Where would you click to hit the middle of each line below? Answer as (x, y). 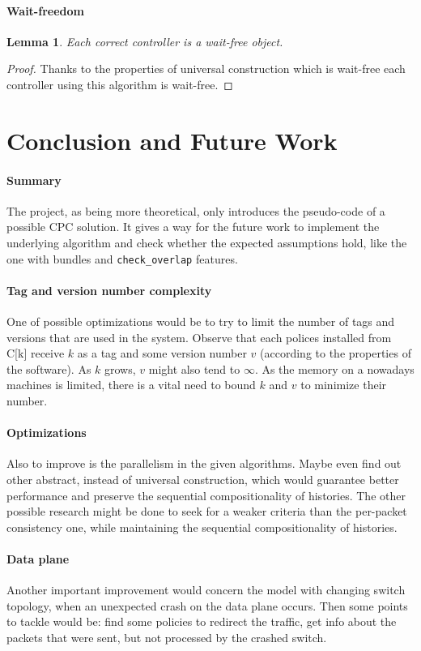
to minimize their (344, 385)
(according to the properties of (336, 353)
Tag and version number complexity (109, 290)
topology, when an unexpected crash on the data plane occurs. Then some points (207, 605)
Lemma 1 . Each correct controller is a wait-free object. (145, 41)
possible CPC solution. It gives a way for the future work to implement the (193, 227)
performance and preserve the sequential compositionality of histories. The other (206, 495)
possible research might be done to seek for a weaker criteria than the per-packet (207, 511)
